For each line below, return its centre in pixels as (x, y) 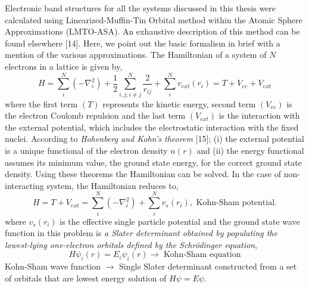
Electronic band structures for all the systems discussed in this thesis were (141, 8)
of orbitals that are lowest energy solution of (86, 278)
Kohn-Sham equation (202, 255)
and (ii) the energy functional (250, 151)
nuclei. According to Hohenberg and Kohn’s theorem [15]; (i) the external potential (154, 139)
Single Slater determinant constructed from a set (208, 266)
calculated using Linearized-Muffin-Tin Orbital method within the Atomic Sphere (154, 19)
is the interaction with (259, 115)
